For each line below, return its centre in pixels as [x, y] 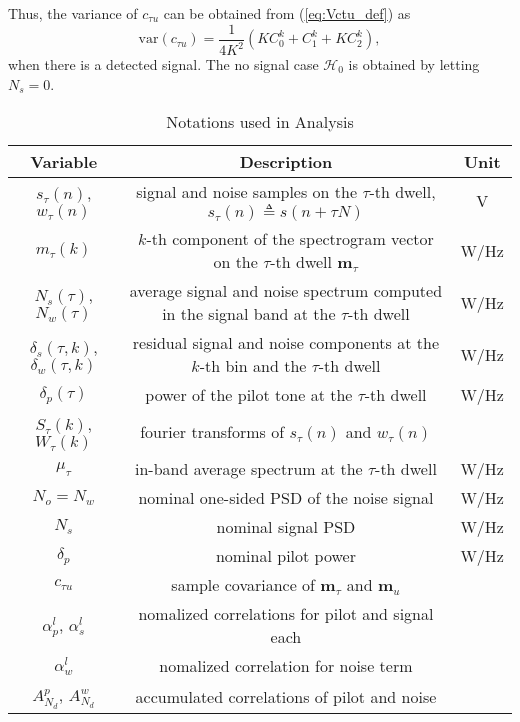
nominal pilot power [285, 556]
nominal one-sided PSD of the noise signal [286, 498]
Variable [64, 162]
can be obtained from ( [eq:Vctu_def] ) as [287, 13]
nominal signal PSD [286, 527]
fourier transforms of [212, 432]
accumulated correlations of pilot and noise [286, 696]
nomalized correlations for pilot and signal [286, 614]
